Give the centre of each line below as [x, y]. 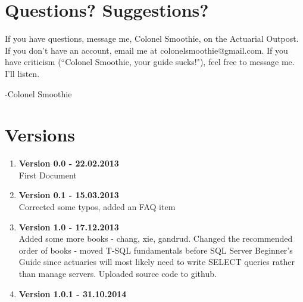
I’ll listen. [22, 73]
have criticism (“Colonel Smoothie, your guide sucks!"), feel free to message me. [150, 62]
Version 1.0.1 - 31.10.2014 [73, 293]
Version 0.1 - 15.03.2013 [69, 195]
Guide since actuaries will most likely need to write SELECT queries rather [157, 262]
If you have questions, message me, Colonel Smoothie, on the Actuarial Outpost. [152, 38]
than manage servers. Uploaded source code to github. [118, 273]
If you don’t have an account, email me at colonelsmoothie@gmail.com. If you [146, 50]
